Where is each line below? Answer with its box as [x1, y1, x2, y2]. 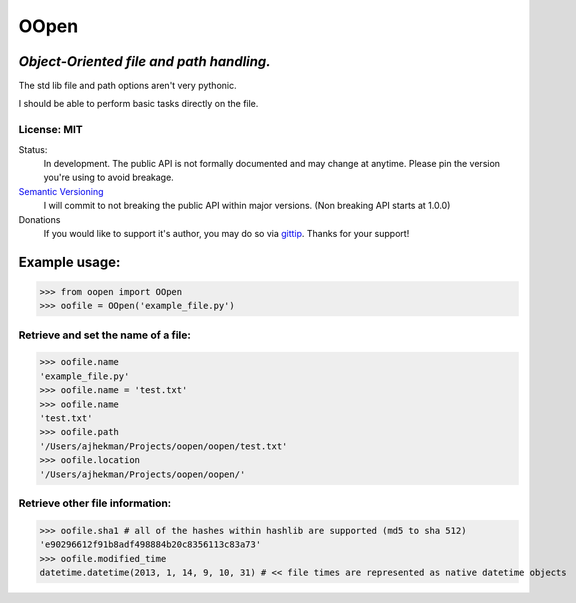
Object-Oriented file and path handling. [18, 53, 271, 70]
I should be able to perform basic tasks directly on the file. [18, 98, 259, 110]
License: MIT [18, 123, 84, 137]
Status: [18, 143, 48, 155]
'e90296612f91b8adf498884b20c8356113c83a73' [39, 539, 262, 550]
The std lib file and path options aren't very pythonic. [18, 80, 237, 92]
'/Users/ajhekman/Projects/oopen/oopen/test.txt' [39, 440, 288, 452]
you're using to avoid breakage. [43, 171, 174, 184]
